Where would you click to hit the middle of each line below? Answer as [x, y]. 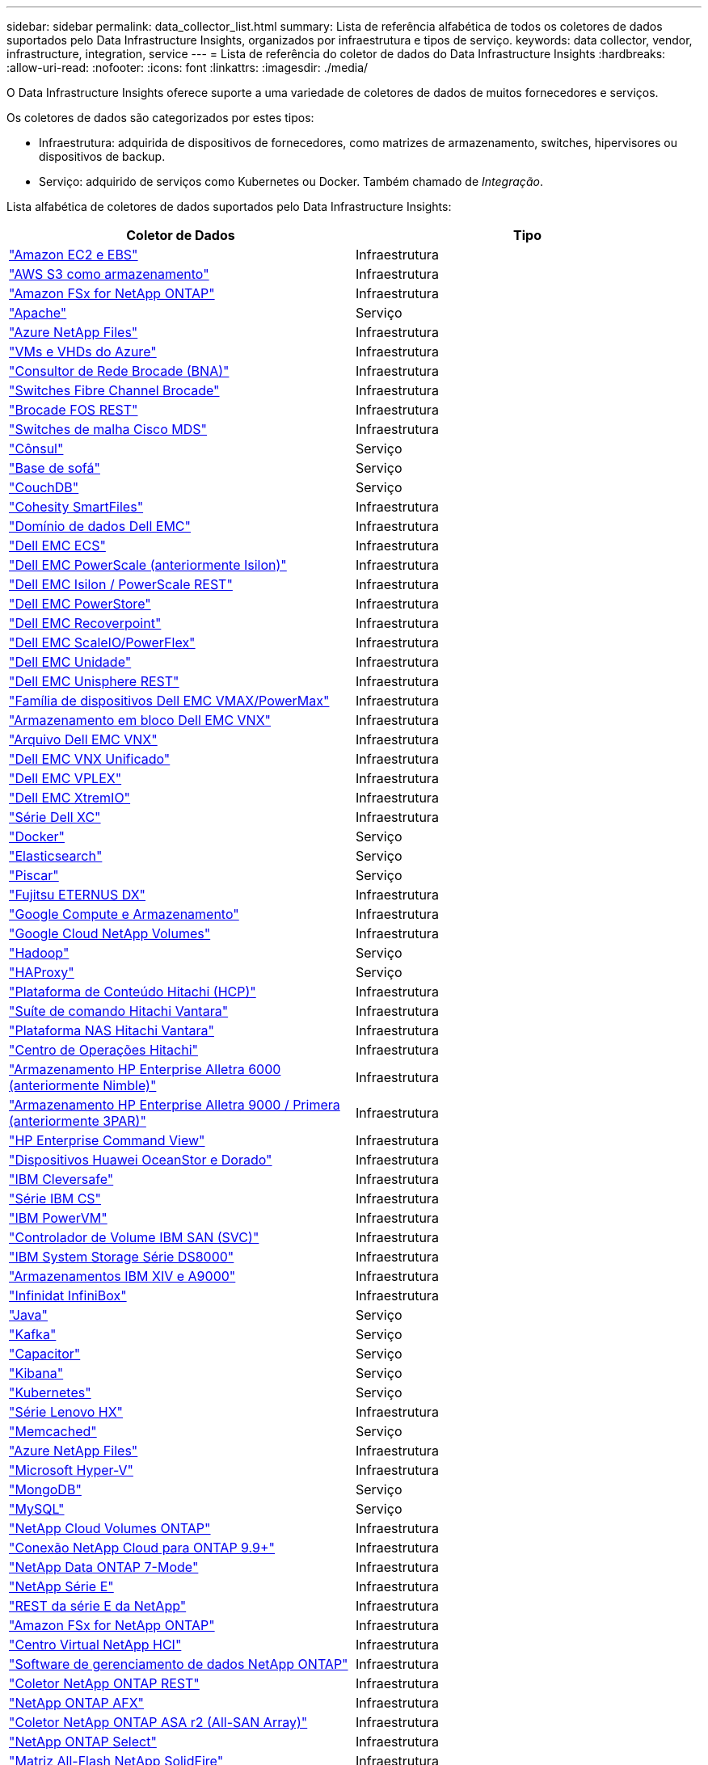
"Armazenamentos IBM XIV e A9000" [122, 1276]
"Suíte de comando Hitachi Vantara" [119, 1011]
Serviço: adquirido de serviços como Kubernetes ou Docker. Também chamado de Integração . [291, 181]
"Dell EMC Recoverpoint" [85, 623]
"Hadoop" [39, 953]
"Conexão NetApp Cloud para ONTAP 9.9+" [142, 1548]
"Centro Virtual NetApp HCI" [95, 1645]
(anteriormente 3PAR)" [78, 1121]
